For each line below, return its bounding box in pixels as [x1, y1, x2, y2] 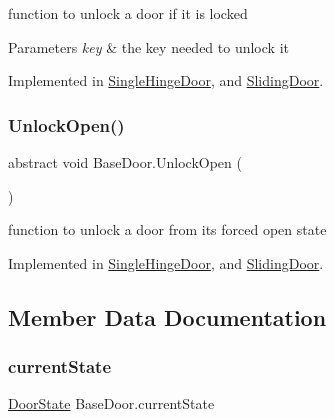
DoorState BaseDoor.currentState [8, 393, 215, 414]
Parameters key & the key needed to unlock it [8, 36, 289, 57]
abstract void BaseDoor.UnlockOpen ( [8, 152, 242, 172]
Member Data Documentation [8, 301, 327, 332]
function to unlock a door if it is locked [8, 3, 248, 23]
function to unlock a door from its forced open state [8, 219, 327, 240]
